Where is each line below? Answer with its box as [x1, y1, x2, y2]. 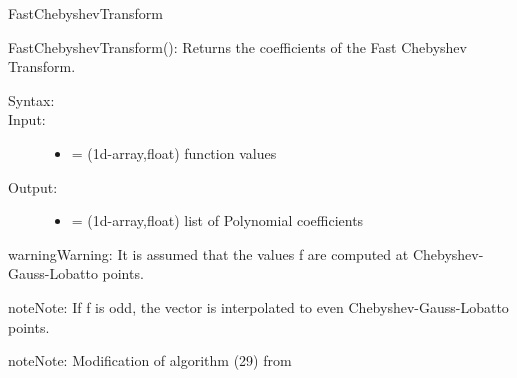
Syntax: [8, 89, 55, 110]
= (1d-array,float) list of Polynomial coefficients [71, 210, 364, 231]
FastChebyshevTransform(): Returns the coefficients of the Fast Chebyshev [8, 36, 467, 57]
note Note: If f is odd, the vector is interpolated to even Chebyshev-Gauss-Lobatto [8, 296, 509, 317]
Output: [8, 176, 58, 197]
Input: [8, 109, 46, 130]
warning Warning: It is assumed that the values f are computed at [8, 243, 409, 264]
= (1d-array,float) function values [71, 142, 277, 163]
